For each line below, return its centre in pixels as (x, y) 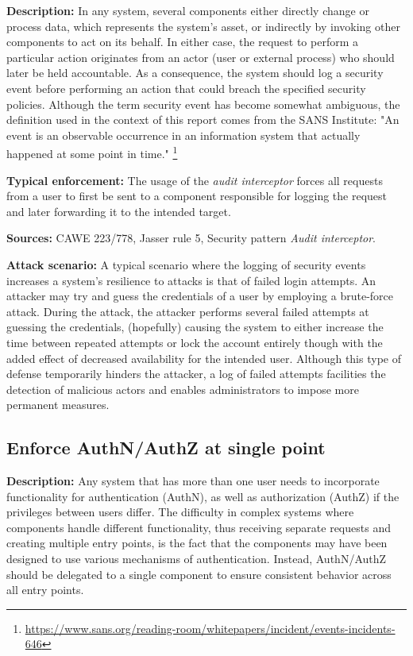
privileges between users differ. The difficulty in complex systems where (180, 512)
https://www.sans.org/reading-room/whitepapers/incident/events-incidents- (210, 628)
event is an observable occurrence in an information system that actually (183, 135)
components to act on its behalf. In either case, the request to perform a (182, 42)
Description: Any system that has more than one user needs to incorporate (193, 481)
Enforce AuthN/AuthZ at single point (166, 448)
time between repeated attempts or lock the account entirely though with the (195, 342)
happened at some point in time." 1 (92, 152)
